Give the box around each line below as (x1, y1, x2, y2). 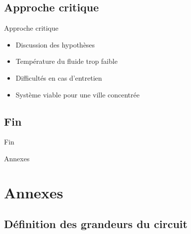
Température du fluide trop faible (15, 56, 118, 66)
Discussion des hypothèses (15, 39, 95, 49)
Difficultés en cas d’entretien (15, 72, 102, 83)
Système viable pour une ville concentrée (15, 89, 140, 99)
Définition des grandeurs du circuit (4, 216, 188, 232)
